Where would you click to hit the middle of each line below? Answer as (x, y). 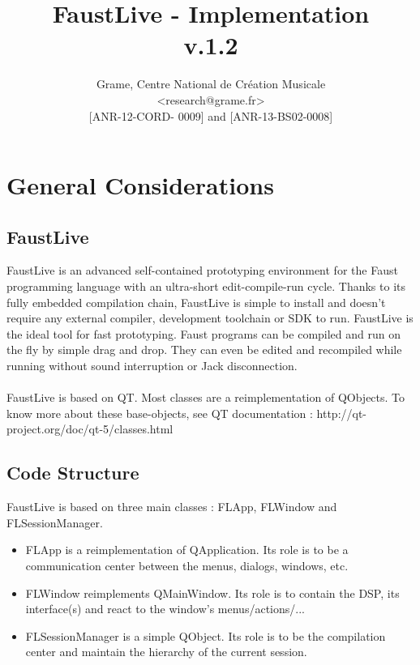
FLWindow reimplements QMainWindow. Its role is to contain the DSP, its (212, 593)
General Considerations (140, 185)
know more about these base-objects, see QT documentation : (160, 413)
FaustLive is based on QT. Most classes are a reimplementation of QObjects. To (206, 397)
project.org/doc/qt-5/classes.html (90, 429)
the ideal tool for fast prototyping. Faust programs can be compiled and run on (204, 333)
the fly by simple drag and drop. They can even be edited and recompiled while (204, 350)
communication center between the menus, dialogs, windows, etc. (187, 565)
